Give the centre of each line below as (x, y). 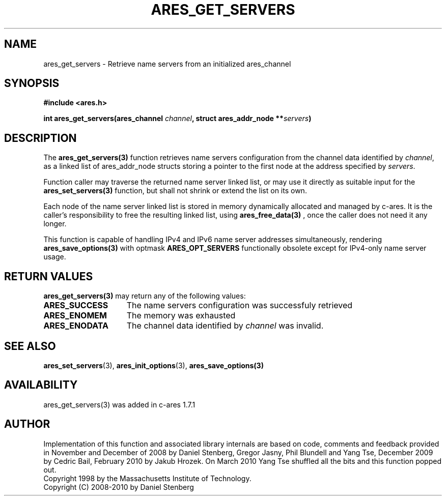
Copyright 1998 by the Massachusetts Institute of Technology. (147, 478)
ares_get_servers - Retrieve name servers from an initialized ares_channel (167, 64)
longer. (55, 224)
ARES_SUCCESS (76, 305)
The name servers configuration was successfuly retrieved (240, 305)
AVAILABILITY (41, 385)
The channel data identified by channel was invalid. (225, 326)
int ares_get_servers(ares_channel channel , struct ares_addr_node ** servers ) (177, 119)
